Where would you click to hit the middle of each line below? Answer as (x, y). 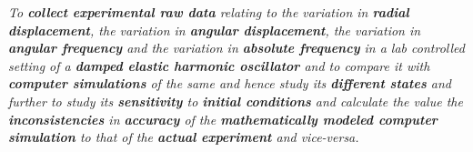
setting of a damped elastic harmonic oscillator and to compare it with (219, 65)
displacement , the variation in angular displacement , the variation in (215, 30)
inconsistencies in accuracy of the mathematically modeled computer (223, 119)
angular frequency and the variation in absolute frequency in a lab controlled (236, 48)
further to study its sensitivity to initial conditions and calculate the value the (236, 101)
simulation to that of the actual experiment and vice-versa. (184, 137)
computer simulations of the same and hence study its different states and (230, 83)
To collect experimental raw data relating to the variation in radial (209, 12)
